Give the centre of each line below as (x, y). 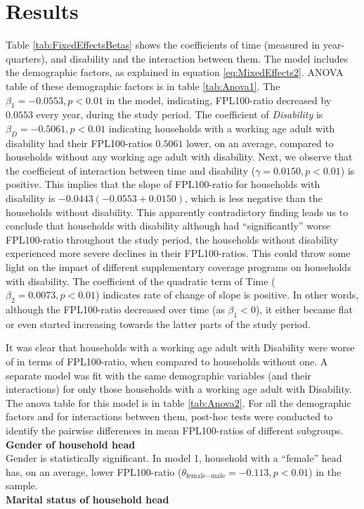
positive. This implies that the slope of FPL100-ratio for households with (163, 184)
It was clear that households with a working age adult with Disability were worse (180, 347)
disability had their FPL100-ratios (79, 143)
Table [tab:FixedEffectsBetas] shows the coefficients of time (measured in (163, 45)
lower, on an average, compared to (260, 143)
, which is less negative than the (253, 198)
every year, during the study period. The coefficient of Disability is (180, 114)
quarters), (27, 58)
